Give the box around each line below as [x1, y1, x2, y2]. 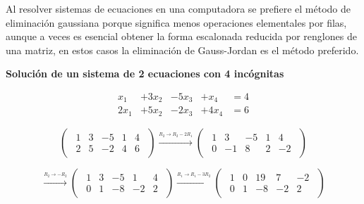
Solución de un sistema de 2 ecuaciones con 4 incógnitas [6, 66, 284, 81]
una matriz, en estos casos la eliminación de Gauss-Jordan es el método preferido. [6, 42, 359, 57]
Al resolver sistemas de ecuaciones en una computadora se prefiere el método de [6, 1, 351, 15]
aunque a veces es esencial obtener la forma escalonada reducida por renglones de [6, 29, 357, 44]
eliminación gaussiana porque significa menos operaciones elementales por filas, [6, 15, 347, 30]
